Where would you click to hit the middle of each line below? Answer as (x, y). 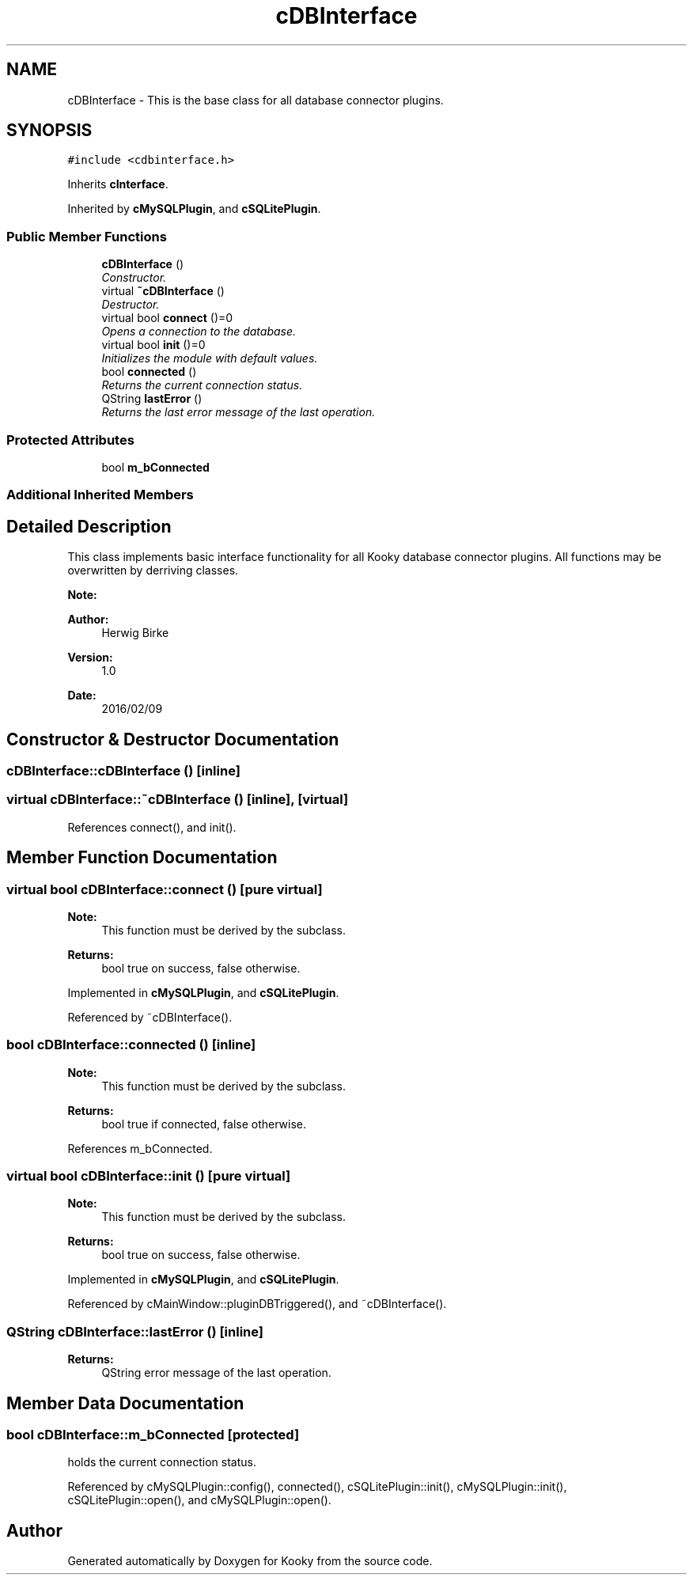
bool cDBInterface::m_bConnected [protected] (153, 1435)
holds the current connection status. (162, 1462)
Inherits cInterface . (118, 184)
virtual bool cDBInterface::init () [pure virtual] (149, 1176)
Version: (90, 658)
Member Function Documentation (142, 858)
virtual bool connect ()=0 (167, 318)
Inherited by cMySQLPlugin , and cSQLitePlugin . (194, 209)
